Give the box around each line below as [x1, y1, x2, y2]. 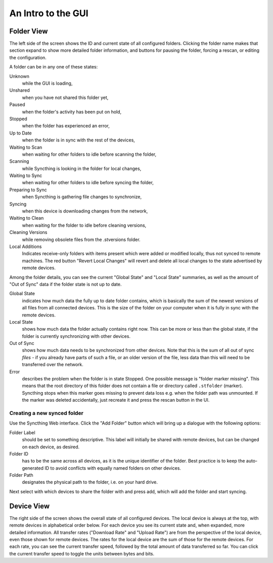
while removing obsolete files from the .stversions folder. [22, 236, 141, 242]
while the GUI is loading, [22, 80, 73, 86]
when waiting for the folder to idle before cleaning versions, [22, 222, 147, 228]
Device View [9, 502, 50, 510]
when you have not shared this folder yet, [22, 94, 109, 100]
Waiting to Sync [9, 172, 42, 179]
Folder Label [9, 429, 35, 436]
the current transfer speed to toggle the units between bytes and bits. [9, 550, 155, 556]
